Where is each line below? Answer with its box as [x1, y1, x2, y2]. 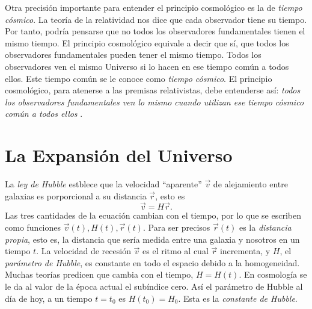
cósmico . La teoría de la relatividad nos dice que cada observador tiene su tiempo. [5, 13, 307, 25]
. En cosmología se [239, 268, 307, 281]
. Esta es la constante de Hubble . [178, 292, 298, 304]
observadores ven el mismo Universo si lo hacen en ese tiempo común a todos [5, 60, 289, 72]
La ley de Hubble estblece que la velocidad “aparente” [5, 178, 202, 190]
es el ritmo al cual [142, 245, 209, 257]
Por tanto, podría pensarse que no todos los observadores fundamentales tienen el [5, 25, 305, 37]
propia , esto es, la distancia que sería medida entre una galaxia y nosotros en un [5, 233, 300, 245]
